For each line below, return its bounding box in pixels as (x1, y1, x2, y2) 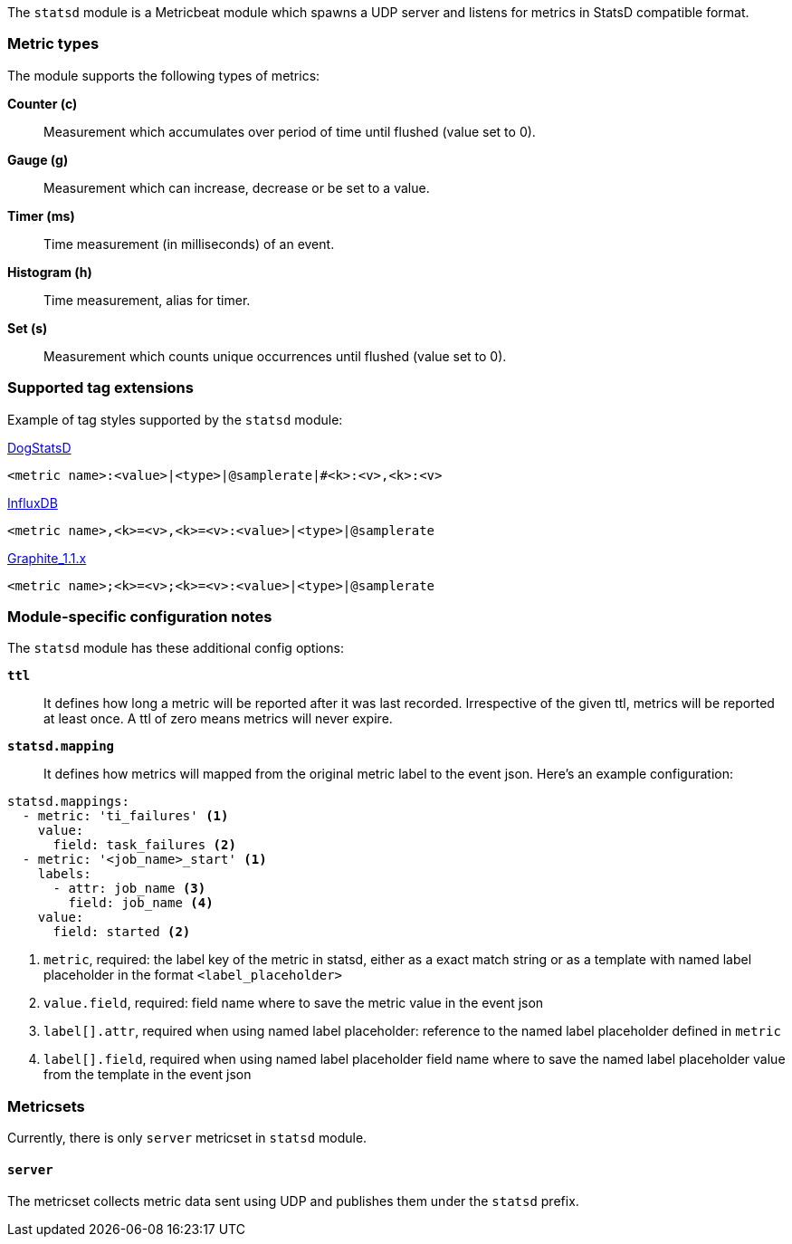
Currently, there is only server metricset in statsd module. (7, 1130, 367, 1145)
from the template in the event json (43, 1067, 252, 1083)
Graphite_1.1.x (7, 550, 87, 566)
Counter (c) (7, 95, 78, 111)
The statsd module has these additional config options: (7, 640, 344, 656)
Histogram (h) (7, 263, 92, 280)
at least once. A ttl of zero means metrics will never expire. (43, 711, 393, 727)
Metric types (7, 34, 100, 53)
